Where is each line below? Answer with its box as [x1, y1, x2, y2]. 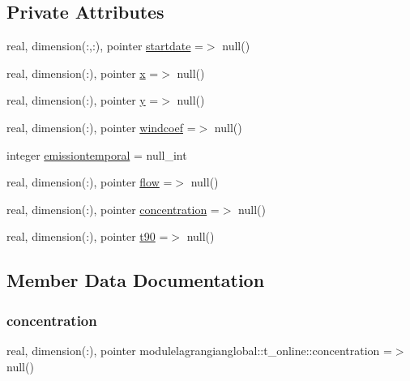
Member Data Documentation [6, 268, 265, 293]
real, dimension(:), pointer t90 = [6, 228, 169, 245]
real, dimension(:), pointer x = [6, 64, 159, 81]
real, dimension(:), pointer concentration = [6, 200, 220, 217]
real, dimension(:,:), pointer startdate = [6, 37, 203, 54]
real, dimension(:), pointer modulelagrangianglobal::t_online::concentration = [6, 341, 392, 358]
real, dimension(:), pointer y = [6, 92, 159, 109]
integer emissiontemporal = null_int [6, 146, 187, 163]
